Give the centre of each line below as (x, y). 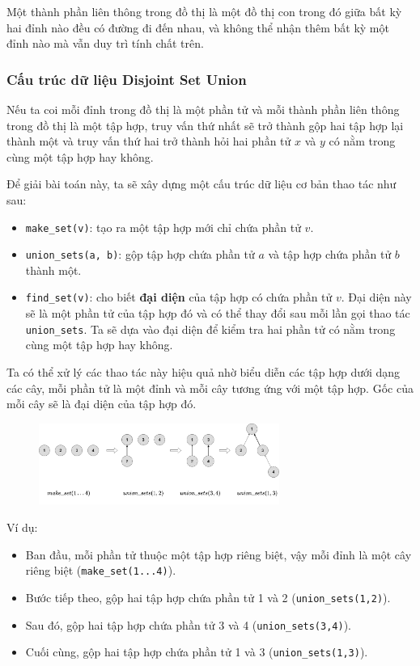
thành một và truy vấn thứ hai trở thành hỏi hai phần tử (149, 141)
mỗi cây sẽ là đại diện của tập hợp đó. (102, 404)
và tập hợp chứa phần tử (330, 254)
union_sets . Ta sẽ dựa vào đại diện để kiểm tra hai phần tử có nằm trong (210, 329)
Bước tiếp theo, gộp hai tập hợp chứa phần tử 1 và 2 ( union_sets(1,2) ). (208, 597)
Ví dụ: (22, 527)
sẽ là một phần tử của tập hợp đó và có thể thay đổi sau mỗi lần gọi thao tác (218, 313)
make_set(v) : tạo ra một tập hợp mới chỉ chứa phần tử (163, 227)
